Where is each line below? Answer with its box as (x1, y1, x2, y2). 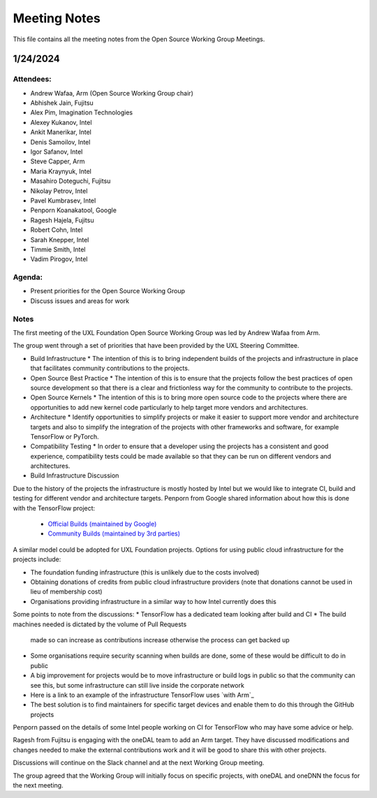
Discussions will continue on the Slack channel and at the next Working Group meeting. (13, 758, 265, 767)
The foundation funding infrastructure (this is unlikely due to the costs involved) (30, 568, 260, 576)
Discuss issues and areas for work (30, 297, 129, 305)
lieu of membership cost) (30, 587, 103, 596)
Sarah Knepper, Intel (30, 235, 89, 244)
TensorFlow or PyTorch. (30, 432, 99, 441)
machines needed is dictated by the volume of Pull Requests (13, 620, 187, 628)
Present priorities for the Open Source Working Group (30, 287, 185, 295)
